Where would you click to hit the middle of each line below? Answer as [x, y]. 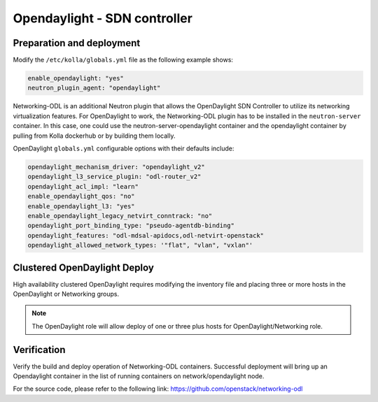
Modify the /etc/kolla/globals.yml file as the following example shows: [123, 60]
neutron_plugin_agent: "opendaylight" [94, 88]
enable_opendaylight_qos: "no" [82, 196]
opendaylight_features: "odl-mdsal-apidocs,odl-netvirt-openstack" [146, 235]
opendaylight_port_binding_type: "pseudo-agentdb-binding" [131, 226]
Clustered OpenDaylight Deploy [83, 267]
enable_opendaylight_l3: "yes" [82, 206]
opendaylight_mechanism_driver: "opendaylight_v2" [117, 167]
